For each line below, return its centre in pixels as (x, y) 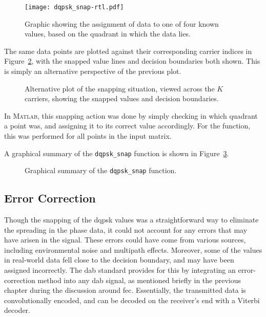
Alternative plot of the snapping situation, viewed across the (120, 88)
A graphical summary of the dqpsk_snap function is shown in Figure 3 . (117, 153)
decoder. (17, 310)
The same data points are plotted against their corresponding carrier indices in (128, 51)
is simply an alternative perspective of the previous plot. (93, 71)
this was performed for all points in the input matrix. (88, 136)
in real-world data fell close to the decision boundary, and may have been (119, 260)
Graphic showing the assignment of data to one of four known (122, 23)
